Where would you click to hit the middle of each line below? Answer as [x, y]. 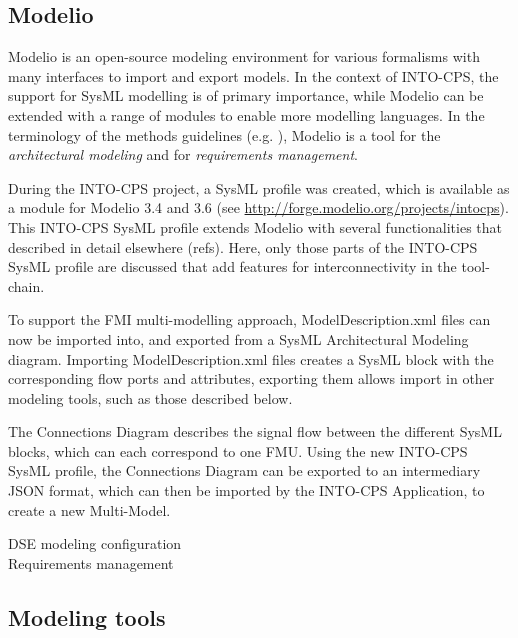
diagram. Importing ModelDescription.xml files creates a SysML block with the [251, 358]
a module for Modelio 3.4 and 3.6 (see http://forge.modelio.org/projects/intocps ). [258, 207]
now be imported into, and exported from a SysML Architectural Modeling [238, 338]
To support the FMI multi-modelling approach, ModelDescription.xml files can [249, 319]
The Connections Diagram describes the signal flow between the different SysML [255, 431]
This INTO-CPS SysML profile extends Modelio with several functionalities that [255, 226]
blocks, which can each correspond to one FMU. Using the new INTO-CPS [238, 450]
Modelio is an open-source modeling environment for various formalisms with [244, 56]
